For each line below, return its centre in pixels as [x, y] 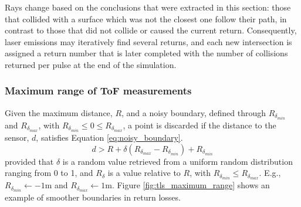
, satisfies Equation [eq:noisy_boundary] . [109, 137]
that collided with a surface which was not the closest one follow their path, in [146, 18]
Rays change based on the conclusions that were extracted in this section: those [148, 7]
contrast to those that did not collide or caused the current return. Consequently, [151, 30]
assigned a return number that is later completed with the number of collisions [146, 53]
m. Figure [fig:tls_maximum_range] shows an [187, 185]
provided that [29, 161]
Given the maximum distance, [59, 112]
